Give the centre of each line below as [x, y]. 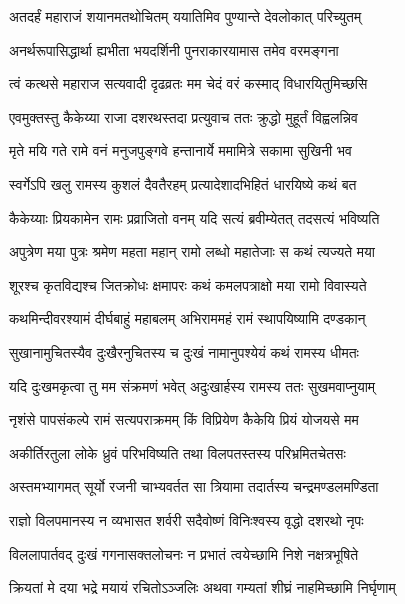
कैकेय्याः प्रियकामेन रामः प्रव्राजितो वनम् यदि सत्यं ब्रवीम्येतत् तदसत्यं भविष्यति [194, 217]
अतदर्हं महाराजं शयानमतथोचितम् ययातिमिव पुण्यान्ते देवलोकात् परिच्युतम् [185, 16]
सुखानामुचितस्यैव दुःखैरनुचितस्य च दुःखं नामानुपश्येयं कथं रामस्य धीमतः [184, 351]
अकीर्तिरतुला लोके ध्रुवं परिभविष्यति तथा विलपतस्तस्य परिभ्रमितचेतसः [177, 452]
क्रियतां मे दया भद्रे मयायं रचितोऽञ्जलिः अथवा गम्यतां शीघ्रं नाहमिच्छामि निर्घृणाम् [202, 587]
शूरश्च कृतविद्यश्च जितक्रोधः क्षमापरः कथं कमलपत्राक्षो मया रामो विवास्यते [188, 284]
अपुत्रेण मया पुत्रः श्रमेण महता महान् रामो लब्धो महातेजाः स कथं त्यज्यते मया [192, 251]
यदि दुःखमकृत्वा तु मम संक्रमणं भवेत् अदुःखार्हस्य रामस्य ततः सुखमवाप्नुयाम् [192, 385]
